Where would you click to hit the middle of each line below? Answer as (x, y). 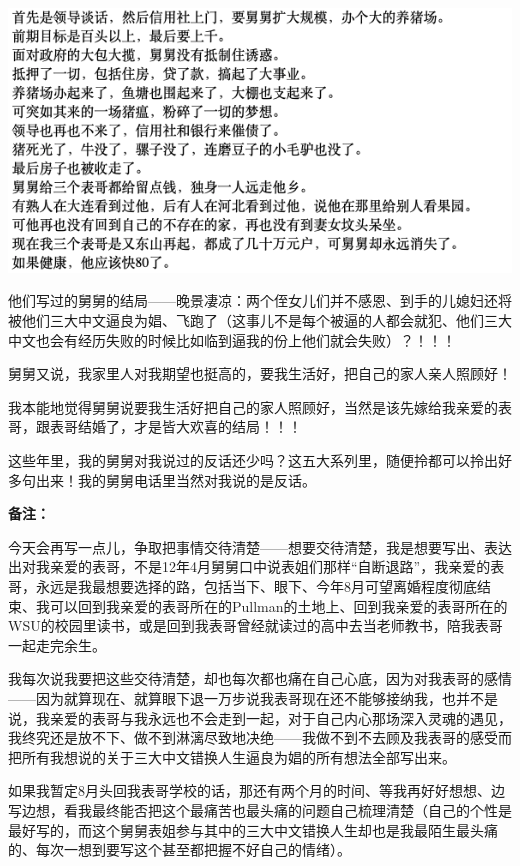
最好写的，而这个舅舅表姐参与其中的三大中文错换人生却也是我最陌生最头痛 (253, 829)
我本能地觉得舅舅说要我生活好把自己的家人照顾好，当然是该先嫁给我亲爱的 (253, 406)
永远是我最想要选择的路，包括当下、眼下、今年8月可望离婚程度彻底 (256, 585)
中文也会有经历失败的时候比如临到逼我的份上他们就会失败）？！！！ (232, 339)
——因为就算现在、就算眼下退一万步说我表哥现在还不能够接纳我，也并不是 (253, 697)
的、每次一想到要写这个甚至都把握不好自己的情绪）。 (179, 849)
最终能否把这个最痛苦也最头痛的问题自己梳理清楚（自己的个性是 (301, 809)
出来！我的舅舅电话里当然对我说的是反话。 (175, 479)
